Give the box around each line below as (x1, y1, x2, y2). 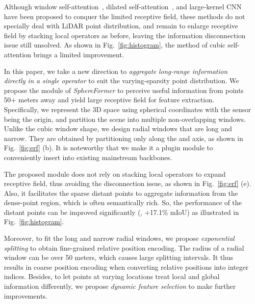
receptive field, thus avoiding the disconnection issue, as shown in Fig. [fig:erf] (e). (4, 178, 251, 188)
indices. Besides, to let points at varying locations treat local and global (4, 271, 220, 281)
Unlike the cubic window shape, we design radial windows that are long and (4, 123, 232, 134)
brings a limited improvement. (33, 49, 124, 59)
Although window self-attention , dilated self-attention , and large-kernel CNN (4, 1, 242, 11)
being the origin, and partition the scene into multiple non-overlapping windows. (4, 114, 246, 124)
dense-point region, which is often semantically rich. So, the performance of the (4, 197, 242, 208)
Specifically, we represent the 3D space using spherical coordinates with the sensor (4, 104, 251, 114)
